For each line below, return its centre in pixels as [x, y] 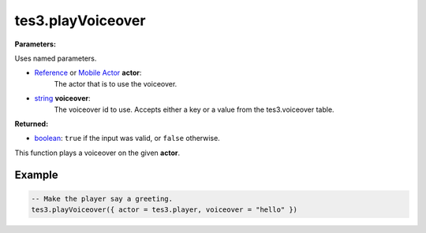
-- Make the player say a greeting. [102, 198]
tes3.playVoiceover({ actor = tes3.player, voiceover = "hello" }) [164, 210]
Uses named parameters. [56, 58]
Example [36, 175]
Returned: [32, 124]
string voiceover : [62, 98]
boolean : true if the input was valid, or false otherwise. [127, 139]
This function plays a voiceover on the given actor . [97, 153]
